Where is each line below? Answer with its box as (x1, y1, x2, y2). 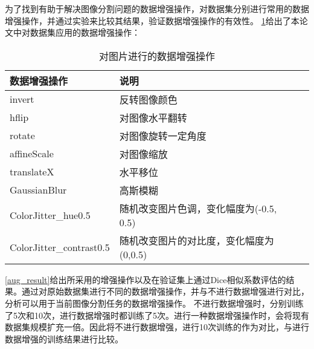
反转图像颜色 (119, 92, 178, 106)
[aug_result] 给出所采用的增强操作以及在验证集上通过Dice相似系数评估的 (5, 273, 286, 285)
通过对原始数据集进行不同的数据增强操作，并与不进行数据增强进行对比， (21, 285, 309, 298)
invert (10, 92, 34, 106)
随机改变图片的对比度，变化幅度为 (119, 233, 274, 247)
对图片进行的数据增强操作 (98, 48, 215, 63)
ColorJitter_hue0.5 (10, 207, 91, 222)
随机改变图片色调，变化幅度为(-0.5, (119, 201, 277, 215)
